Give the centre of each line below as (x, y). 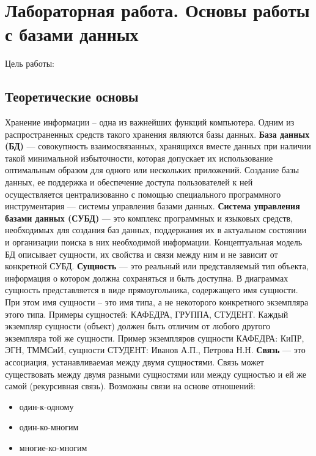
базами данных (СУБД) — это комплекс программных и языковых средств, (149, 218)
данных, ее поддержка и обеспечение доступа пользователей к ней (129, 182)
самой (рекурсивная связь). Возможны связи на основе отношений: (130, 386)
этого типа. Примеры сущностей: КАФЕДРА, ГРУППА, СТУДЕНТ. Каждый (147, 314)
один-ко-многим (49, 427)
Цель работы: (30, 63)
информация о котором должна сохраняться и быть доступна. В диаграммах (147, 278)
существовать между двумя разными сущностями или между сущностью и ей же (156, 374)
